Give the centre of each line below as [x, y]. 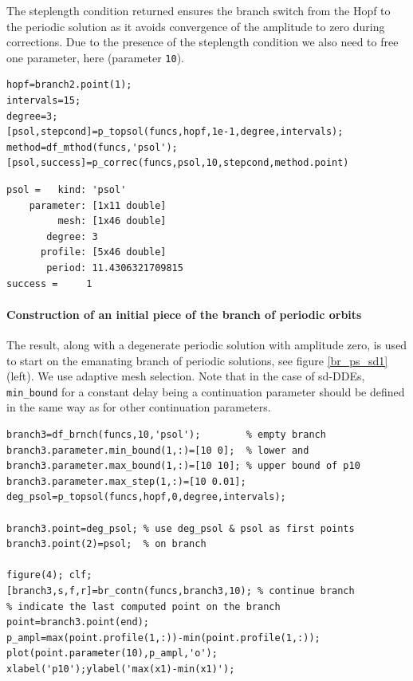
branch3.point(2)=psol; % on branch [106, 544]
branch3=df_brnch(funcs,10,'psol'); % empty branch [166, 434]
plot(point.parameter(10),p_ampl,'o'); [112, 653]
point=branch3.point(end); [78, 622]
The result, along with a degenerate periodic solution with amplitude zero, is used [207, 344]
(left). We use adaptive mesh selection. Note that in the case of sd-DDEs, [186, 376]
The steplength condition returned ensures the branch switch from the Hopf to [199, 10]
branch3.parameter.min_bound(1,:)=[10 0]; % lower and [158, 450]
